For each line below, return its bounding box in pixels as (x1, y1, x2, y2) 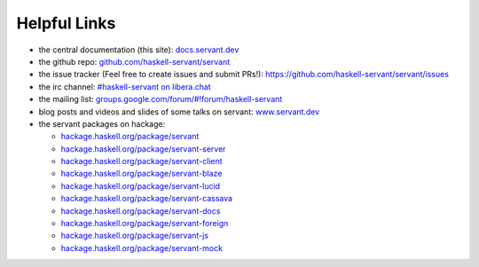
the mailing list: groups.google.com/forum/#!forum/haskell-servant (38, 94, 283, 105)
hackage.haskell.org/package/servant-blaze (60, 169, 223, 179)
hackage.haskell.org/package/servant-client (60, 156, 223, 167)
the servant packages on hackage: (38, 118, 166, 129)
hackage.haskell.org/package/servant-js (60, 231, 208, 241)
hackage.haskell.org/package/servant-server (60, 143, 226, 154)
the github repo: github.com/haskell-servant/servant (38, 56, 231, 67)
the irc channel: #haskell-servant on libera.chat (38, 81, 212, 92)
